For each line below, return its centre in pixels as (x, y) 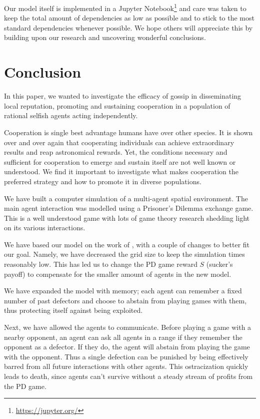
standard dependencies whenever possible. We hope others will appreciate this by (128, 27)
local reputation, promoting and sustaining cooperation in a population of (117, 105)
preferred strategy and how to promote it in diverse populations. (103, 181)
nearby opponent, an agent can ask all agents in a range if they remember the (123, 337)
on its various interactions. (45, 228)
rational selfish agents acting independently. (71, 115)
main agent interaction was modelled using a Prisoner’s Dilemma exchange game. (129, 208)
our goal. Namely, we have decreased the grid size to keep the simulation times (124, 254)
